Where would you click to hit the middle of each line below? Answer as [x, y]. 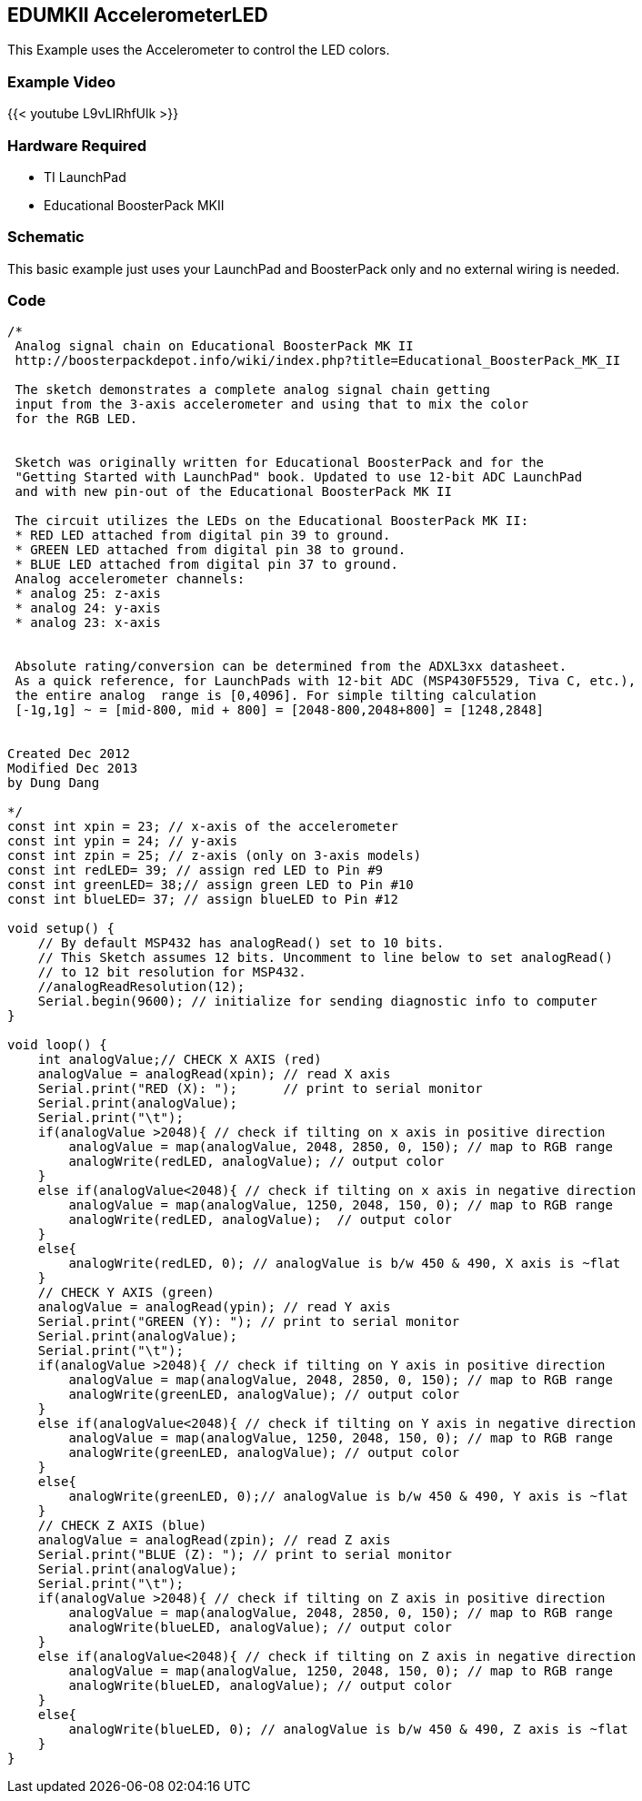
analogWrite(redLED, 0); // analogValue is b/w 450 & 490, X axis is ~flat [345, 1264]
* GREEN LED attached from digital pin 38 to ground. [211, 550]
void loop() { [57, 1045]
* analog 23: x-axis [88, 623]
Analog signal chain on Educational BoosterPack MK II [214, 346]
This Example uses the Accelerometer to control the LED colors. [199, 50]
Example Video [61, 81]
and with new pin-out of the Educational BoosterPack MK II [233, 492]
